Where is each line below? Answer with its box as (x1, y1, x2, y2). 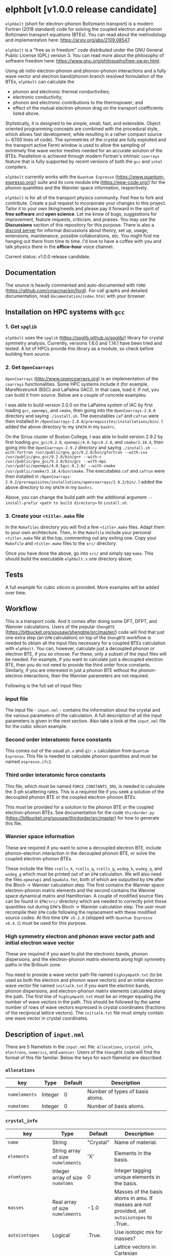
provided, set (114, 1207, 146, 1214)
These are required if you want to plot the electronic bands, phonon (5, 951, 148, 957)
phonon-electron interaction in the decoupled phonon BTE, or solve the (5, 850, 156, 856)
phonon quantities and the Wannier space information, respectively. (5, 185, 148, 191)
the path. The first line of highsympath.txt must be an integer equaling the (5, 994, 161, 1000)
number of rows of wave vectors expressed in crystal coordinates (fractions (5, 1004, 165, 1010)
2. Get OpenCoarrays (5, 364, 54, 371)
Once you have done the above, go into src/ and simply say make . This (5, 550, 154, 557)
